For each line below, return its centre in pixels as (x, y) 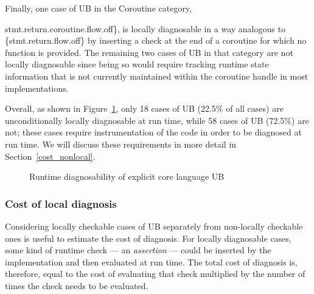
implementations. (37, 88)
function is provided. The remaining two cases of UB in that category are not (149, 52)
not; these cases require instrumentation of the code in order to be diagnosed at (153, 132)
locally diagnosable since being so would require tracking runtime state (137, 64)
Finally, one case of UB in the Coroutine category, (98, 8)
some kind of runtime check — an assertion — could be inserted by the (138, 250)
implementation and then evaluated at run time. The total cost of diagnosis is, (151, 262)
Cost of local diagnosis (61, 203)
